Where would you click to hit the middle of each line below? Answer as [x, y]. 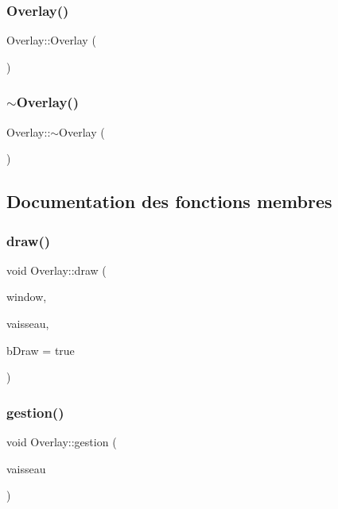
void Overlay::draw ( [56, 270]
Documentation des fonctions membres [169, 201]
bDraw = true [41, 350]
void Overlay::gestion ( [62, 442]
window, [27, 297]
